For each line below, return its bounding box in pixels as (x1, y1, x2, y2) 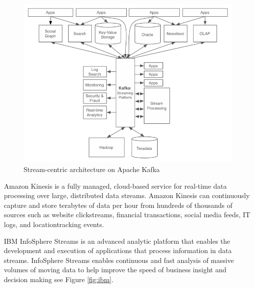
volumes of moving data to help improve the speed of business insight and (4, 264, 226, 275)
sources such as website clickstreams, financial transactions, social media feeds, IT (4, 209, 251, 220)
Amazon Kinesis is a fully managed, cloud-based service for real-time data (4, 180, 227, 191)
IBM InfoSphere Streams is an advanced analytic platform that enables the (4, 235, 230, 246)
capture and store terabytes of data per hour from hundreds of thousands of (4, 200, 233, 210)
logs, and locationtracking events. (4, 219, 104, 229)
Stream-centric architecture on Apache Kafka (24, 164, 160, 174)
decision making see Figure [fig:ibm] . (4, 274, 113, 284)
